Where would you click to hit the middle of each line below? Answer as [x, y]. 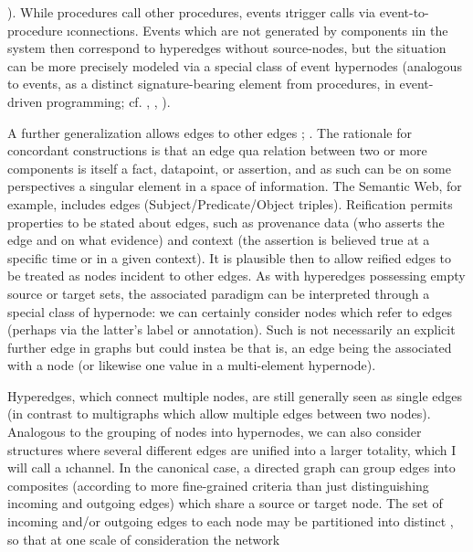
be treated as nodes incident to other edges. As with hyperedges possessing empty [236, 276]
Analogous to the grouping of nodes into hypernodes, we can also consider [215, 432]
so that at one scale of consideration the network [144, 539]
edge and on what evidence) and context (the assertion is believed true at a [219, 240]
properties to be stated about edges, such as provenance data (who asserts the [226, 222]
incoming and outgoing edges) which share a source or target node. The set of [225, 503]
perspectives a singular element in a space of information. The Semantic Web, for [235, 186]
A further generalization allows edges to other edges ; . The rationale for [210, 132]
